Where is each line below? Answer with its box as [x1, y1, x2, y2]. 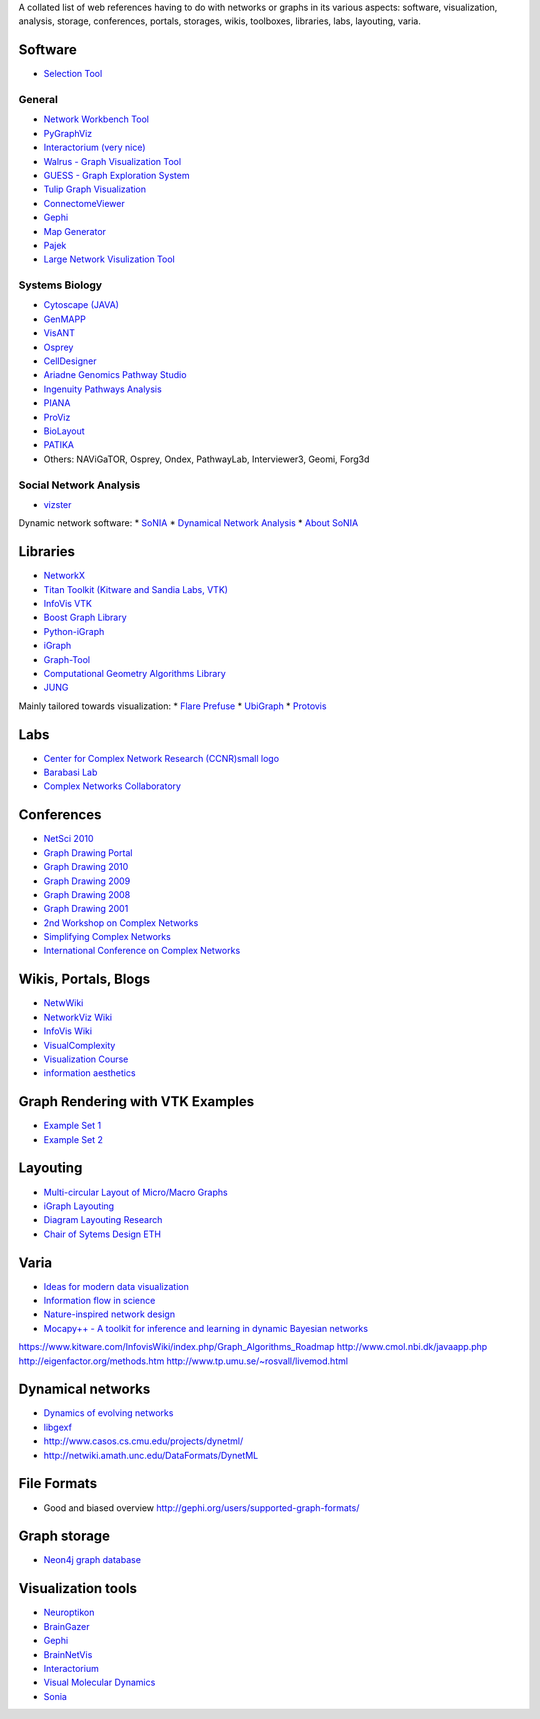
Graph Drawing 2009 [43, 875, 131, 887]
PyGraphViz [43, 127, 93, 139]
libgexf [43, 1421, 72, 1433]
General [18, 93, 59, 107]
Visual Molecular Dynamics [43, 1676, 156, 1689]
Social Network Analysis [18, 478, 141, 492]
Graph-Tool [43, 653, 90, 665]
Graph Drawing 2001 [43, 903, 129, 915]
